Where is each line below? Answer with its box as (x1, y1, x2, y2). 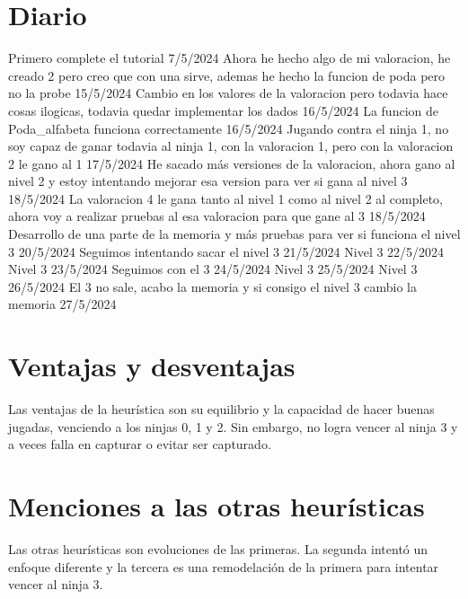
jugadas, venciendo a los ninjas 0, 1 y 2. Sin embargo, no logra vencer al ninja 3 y (8, 417, 458, 436)
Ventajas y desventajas (8, 348, 296, 384)
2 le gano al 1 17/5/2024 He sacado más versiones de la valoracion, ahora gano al (8, 154, 455, 172)
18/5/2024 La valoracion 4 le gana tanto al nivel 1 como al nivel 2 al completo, (8, 189, 443, 207)
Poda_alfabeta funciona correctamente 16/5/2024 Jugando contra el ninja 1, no (8, 119, 449, 137)
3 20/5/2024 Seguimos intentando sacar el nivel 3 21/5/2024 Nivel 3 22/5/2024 (8, 242, 445, 260)
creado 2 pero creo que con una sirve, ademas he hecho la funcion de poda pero (8, 66, 446, 84)
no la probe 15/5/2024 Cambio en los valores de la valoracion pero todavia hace (8, 84, 448, 102)
